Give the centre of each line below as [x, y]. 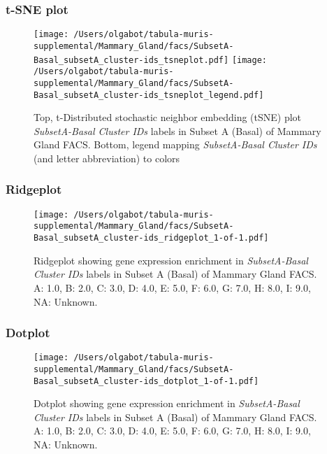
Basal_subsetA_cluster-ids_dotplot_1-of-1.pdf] [146, 381]
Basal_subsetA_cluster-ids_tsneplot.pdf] [131, 60]
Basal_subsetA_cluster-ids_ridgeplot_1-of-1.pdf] [151, 238]
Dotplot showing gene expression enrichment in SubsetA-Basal [167, 403]
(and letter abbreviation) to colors [107, 158]
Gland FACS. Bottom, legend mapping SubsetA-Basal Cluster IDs [175, 144]
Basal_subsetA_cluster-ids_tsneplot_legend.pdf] [149, 95]
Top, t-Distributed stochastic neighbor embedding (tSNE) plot [168, 117]
